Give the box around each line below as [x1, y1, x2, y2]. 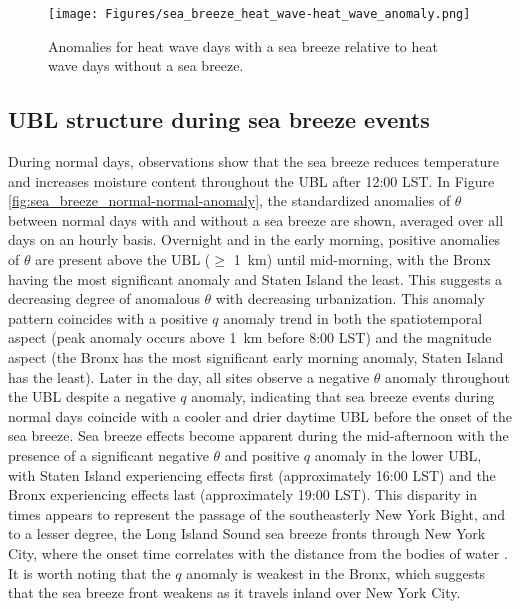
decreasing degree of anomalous [8, 288, 200, 309]
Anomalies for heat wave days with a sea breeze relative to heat [48, 35, 438, 56]
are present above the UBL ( [35, 249, 211, 270]
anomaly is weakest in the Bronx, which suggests [186, 562, 486, 583]
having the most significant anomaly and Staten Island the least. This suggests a [8, 268, 503, 289]
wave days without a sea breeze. [48, 55, 244, 76]
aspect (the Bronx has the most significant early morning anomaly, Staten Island [8, 346, 504, 367]
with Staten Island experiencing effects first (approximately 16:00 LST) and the [8, 464, 496, 485]
